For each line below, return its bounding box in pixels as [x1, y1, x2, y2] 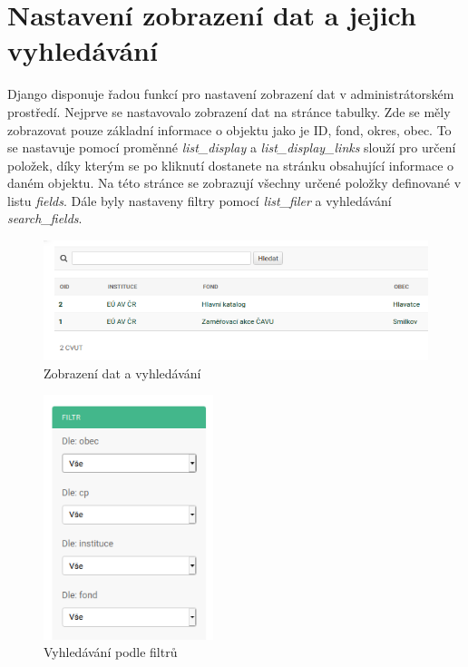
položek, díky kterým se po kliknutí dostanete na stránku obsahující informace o [7, 155, 454, 174]
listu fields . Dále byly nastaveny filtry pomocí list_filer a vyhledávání [7, 191, 392, 210]
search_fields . [7, 209, 83, 228]
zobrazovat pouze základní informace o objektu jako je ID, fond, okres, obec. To [7, 120, 452, 139]
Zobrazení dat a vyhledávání [44, 363, 201, 382]
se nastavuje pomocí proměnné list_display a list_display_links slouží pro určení [7, 138, 456, 157]
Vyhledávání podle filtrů [44, 642, 178, 662]
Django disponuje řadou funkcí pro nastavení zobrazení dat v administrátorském [7, 84, 454, 103]
